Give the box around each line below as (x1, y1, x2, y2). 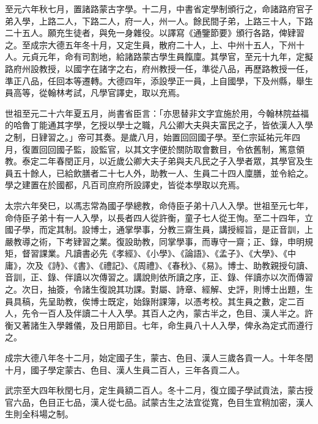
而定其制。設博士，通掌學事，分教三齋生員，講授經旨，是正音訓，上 (39, 223, 313, 236)
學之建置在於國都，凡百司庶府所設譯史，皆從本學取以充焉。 (5, 178, 245, 191)
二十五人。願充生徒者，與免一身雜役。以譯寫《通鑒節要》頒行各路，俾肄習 (5, 26, 305, 39)
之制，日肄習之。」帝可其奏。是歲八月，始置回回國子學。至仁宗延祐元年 (5, 130, 292, 143)
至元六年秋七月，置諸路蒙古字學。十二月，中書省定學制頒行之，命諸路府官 (5, 2, 305, 15)
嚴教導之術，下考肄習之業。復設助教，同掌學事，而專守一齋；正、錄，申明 (5, 235, 305, 247)
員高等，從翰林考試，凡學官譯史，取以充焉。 (5, 86, 185, 99)
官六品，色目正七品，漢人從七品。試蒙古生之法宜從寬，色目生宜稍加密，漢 (5, 395, 305, 408)
